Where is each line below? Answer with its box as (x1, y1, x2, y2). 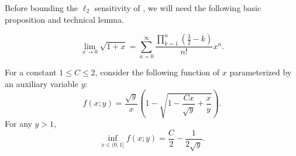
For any (5, 117, 32, 130)
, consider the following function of (95, 65, 220, 78)
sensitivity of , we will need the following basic (94, 2, 261, 13)
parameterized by (229, 65, 292, 78)
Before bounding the (5, 2, 78, 13)
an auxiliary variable (5, 77, 78, 89)
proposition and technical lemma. (5, 13, 124, 25)
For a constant (5, 65, 57, 78)
